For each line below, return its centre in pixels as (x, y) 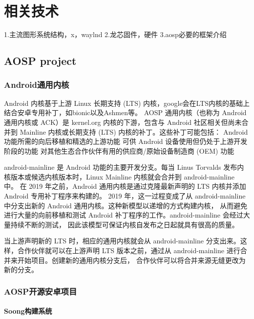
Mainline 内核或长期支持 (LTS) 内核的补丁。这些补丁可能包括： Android (134, 131)
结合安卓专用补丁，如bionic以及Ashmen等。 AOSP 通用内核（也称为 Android (125, 112)
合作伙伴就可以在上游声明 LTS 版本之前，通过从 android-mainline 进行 (129, 250)
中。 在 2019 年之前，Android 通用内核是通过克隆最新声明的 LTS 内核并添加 (125, 186)
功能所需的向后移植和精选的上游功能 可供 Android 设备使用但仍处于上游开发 (126, 141)
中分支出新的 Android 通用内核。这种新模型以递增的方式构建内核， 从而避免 (126, 205)
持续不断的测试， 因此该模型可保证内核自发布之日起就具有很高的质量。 (125, 224)
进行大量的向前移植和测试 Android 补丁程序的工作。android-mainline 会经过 (124, 215)
